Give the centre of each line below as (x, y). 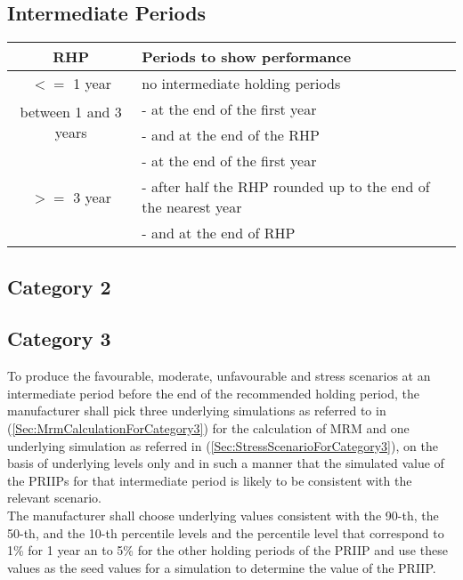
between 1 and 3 (71, 112)
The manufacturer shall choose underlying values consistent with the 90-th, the (223, 515)
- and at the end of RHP (219, 233)
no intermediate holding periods (241, 84)
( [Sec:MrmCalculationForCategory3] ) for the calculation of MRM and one (208, 427)
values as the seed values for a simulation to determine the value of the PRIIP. (222, 567)
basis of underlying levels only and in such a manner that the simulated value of (226, 463)
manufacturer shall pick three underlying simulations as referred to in (197, 411)
